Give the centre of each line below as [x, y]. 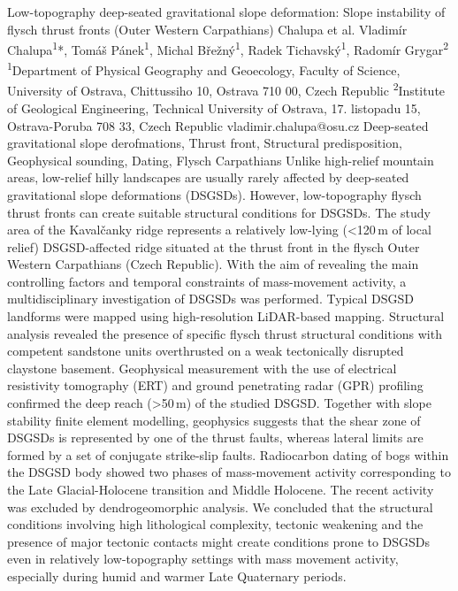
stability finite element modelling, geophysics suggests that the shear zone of [214, 420]
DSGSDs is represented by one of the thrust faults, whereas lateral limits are [215, 437]
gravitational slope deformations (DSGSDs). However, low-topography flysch [214, 194]
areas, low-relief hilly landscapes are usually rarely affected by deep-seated [208, 177]
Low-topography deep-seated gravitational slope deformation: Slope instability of [226, 12]
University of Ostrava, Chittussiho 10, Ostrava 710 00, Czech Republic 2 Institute [226, 89]
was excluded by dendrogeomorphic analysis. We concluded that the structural [220, 507]
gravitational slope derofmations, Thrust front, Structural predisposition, [205, 143]
